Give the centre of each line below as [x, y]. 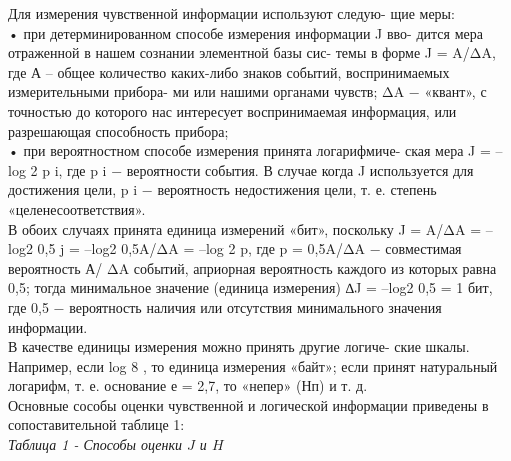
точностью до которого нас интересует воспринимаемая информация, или [232, 110]
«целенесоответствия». [77, 208]
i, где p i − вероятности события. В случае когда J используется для [264, 169]
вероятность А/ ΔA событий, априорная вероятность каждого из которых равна [252, 267]
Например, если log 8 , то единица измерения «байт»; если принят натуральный [253, 365]
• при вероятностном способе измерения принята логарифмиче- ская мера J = [249, 150]
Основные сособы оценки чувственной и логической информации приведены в [248, 404]
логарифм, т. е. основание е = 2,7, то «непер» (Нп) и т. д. [188, 385]
